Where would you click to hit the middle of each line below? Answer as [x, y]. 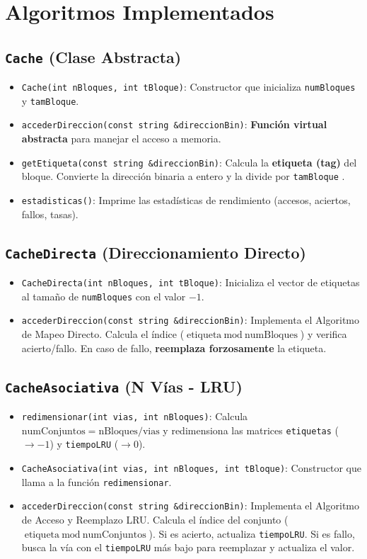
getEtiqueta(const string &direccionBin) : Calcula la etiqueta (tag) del [189, 162]
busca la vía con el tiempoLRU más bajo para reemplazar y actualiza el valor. [188, 547]
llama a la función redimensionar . [97, 481]
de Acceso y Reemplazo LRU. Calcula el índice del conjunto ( [155, 519]
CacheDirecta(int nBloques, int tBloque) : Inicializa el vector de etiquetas [191, 282]
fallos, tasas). [50, 214]
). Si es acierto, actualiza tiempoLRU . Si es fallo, [252, 533]
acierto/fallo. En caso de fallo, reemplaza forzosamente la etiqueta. [174, 348]
